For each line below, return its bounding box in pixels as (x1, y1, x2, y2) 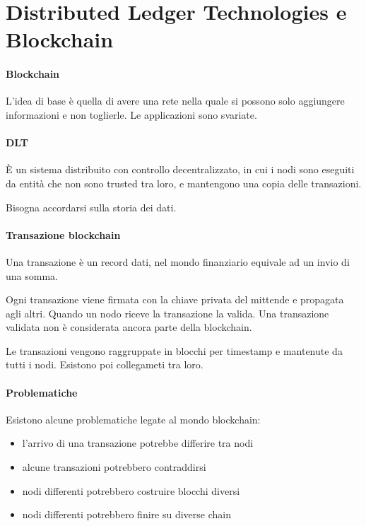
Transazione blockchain (6, 227, 121, 242)
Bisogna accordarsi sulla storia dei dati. (6, 199, 177, 214)
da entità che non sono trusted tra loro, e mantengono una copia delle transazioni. (6, 175, 362, 190)
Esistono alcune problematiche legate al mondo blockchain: (6, 411, 261, 426)
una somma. (6, 268, 58, 283)
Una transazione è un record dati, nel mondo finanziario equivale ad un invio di (6, 254, 350, 269)
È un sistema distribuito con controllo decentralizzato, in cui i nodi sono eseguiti (6, 162, 355, 177)
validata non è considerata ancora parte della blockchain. (6, 320, 252, 334)
